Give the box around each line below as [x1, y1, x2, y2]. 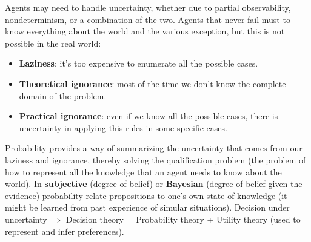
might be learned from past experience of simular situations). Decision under [5, 201, 290, 214]
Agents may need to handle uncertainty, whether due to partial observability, [5, 1, 291, 13]
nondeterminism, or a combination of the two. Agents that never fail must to [5, 13, 290, 25]
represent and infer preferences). [5, 224, 124, 237]
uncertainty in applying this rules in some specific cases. [19, 121, 227, 134]
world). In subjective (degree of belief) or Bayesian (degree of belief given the [5, 177, 303, 190]
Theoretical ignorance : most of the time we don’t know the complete [19, 77, 286, 90]
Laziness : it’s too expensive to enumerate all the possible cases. [19, 57, 258, 70]
